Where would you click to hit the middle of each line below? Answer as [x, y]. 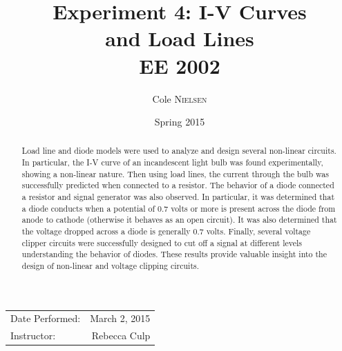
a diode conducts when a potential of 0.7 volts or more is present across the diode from [179, 208]
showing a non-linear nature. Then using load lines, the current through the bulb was [175, 173]
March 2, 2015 [120, 318]
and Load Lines [180, 38]
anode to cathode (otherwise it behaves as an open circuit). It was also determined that [179, 220]
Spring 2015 [180, 122]
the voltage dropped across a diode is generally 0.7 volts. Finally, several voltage [166, 231]
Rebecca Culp [121, 335]
